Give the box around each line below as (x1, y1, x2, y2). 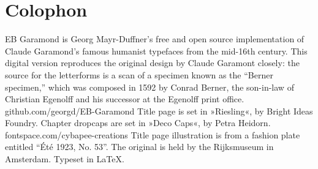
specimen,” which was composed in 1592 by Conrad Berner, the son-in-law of (5, 80, 294, 93)
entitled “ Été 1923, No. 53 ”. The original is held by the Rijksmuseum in (5, 140, 274, 153)
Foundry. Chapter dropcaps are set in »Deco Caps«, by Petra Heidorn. (5, 116, 271, 129)
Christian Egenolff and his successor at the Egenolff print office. (5, 92, 244, 105)
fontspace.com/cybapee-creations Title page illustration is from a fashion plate (5, 128, 300, 141)
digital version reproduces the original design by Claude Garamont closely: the (5, 56, 300, 69)
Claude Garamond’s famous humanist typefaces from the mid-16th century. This (5, 44, 308, 57)
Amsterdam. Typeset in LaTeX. (5, 152, 124, 165)
